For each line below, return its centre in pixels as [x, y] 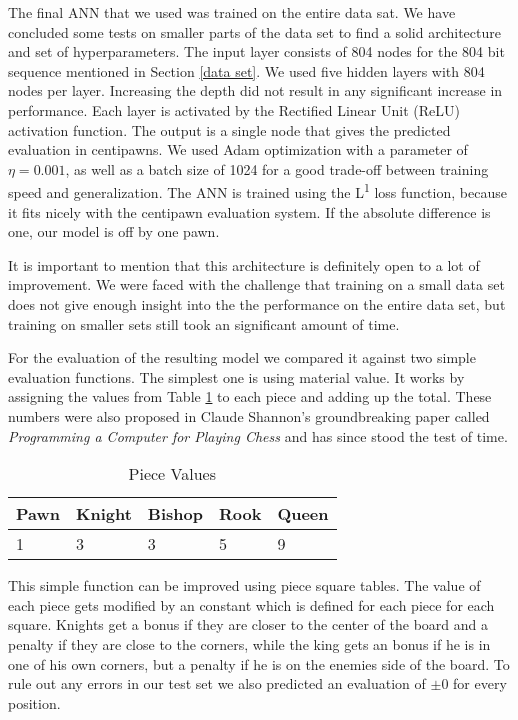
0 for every [474, 683]
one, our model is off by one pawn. [114, 231]
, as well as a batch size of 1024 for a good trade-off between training [277, 168]
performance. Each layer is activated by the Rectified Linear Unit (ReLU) [234, 109]
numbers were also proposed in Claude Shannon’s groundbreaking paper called [249, 415]
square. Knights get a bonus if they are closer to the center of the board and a [248, 624]
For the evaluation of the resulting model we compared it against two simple [242, 357]
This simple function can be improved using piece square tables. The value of [244, 585]
